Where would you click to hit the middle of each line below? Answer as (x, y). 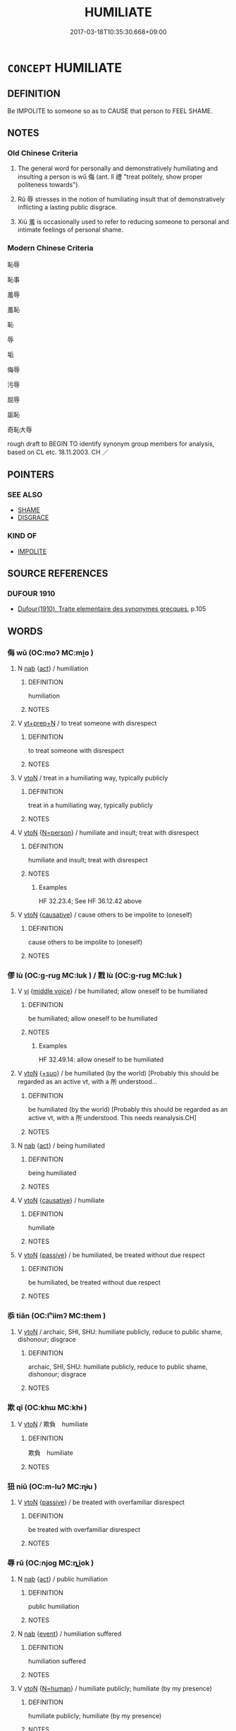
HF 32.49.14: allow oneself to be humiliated (101, 1059)
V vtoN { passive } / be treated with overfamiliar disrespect (101, 1502)
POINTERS (31, 475)
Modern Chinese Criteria (50, 248)
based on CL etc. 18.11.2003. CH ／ (58, 452)
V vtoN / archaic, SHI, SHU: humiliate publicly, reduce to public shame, (120, 1331)
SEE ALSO (25, 495)
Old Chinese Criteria (43, 153)
